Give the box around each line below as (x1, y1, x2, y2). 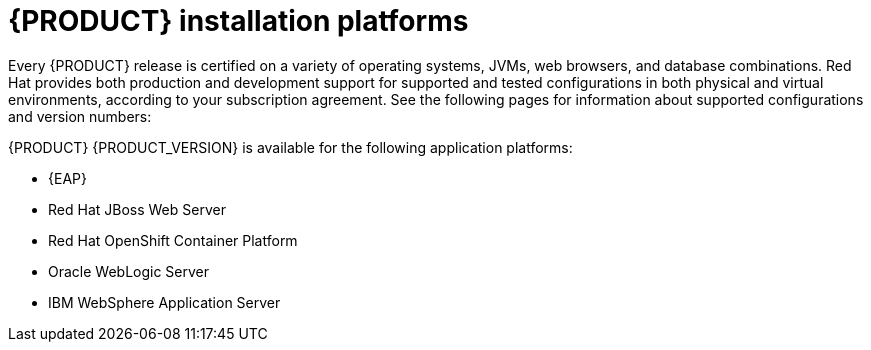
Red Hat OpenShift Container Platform (48, 231, 298, 249)
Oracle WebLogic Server (48, 262, 210, 280)
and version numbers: (8, 107, 152, 125)
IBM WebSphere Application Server (48, 293, 281, 311)
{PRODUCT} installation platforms (8, 4, 469, 38)
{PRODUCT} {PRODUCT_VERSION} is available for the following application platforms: (8, 138, 573, 156)
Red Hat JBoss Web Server (48, 200, 226, 218)
